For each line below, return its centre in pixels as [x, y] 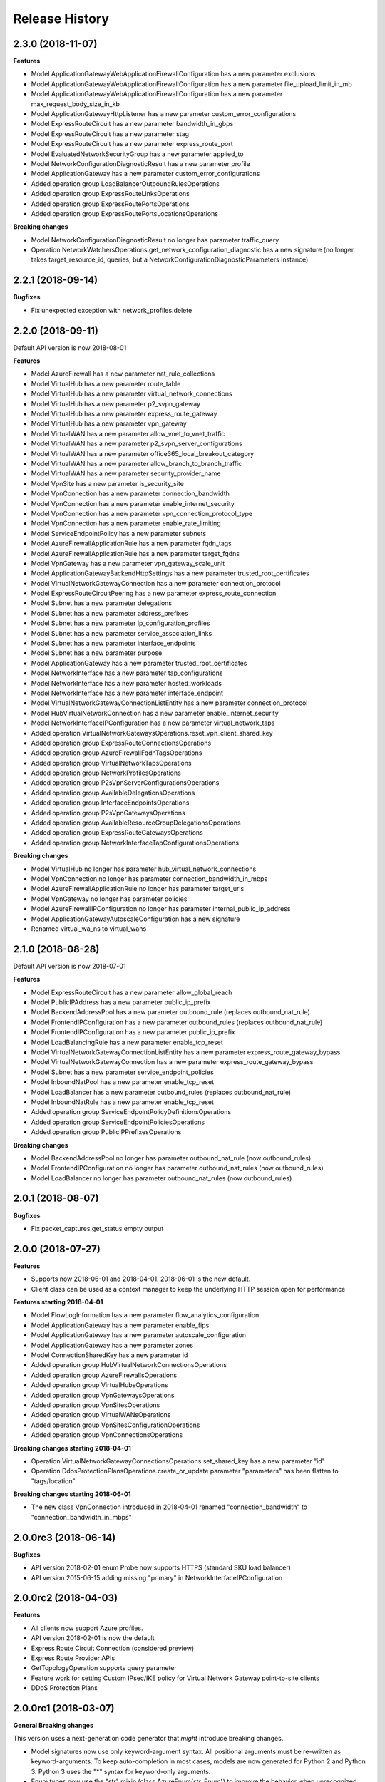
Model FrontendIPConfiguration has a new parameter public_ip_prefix [133, 1032]
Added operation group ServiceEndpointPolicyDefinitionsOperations [131, 1112]
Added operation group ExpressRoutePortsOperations [110, 204]
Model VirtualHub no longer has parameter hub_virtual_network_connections [144, 869]
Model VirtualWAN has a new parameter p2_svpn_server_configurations [137, 444]
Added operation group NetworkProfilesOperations [106, 773]
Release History [61, 19]
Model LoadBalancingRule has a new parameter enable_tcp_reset [127, 1042]
